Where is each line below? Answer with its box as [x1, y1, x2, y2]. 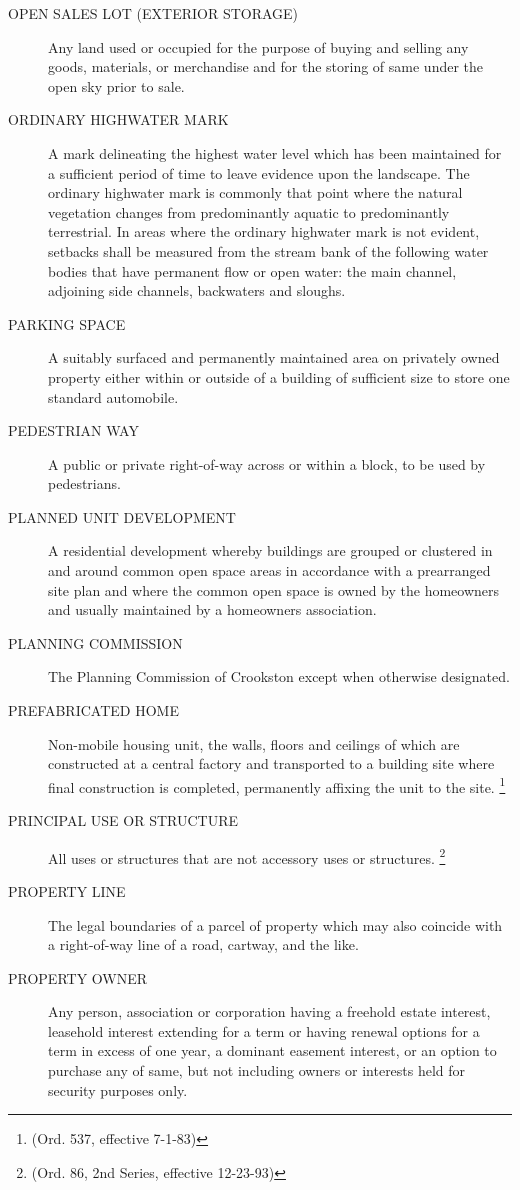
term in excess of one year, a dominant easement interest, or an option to [48, 1040, 497, 1061]
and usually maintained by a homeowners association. [48, 599, 377, 620]
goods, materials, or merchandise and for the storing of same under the [48, 56, 484, 77]
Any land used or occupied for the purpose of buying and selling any [48, 36, 469, 57]
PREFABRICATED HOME [8, 700, 179, 721]
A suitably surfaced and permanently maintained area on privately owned [48, 347, 500, 368]
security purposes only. [48, 1079, 188, 1100]
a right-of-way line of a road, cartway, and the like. [48, 934, 359, 955]
